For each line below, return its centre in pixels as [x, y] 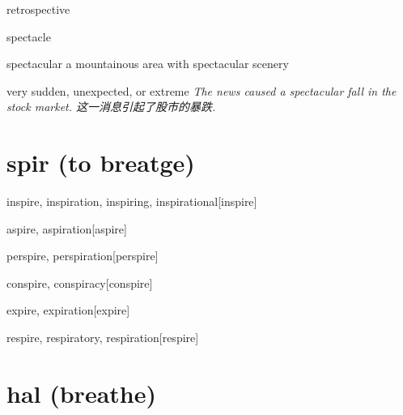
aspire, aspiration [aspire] [67, 228]
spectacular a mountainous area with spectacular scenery [148, 64]
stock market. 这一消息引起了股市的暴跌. [111, 107]
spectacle [29, 36]
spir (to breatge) [101, 163]
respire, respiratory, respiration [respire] [103, 338]
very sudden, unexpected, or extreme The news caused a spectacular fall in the [201, 90]
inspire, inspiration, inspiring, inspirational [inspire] [132, 201]
